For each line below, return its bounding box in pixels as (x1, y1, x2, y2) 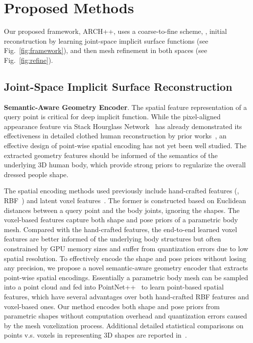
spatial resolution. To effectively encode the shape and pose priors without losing (4, 253, 247, 263)
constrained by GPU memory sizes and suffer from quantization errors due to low (4, 243, 249, 254)
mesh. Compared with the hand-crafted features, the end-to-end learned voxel (4, 224, 237, 234)
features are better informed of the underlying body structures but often (4, 234, 221, 244)
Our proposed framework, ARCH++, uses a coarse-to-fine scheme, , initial (4, 26, 227, 36)
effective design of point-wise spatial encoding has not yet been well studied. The (4, 140, 247, 151)
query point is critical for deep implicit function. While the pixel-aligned (4, 111, 221, 122)
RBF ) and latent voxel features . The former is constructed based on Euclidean (4, 195, 246, 206)
